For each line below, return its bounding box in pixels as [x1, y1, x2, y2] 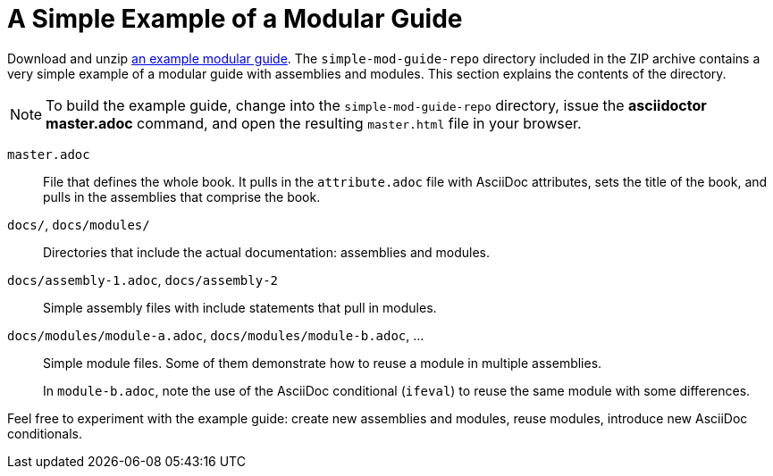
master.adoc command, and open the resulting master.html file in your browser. [46, 113, 582, 132]
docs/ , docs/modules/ [7, 216, 150, 232]
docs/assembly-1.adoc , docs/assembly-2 [7, 271, 278, 288]
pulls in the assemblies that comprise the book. [43, 188, 321, 205]
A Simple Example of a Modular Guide [7, 4, 463, 34]
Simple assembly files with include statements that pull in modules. [43, 299, 437, 315]
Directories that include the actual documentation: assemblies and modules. [43, 244, 491, 260]
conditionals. [7, 425, 82, 441]
